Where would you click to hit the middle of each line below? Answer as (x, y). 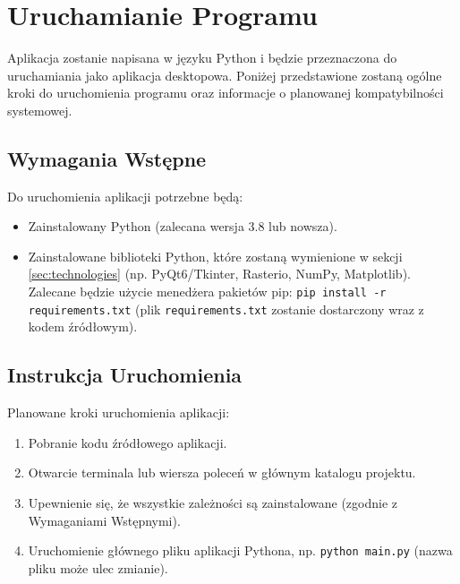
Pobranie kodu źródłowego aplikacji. (128, 442)
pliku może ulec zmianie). (98, 567)
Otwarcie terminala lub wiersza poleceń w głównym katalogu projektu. (222, 472)
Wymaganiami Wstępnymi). (104, 520)
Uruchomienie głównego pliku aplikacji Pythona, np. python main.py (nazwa (240, 550)
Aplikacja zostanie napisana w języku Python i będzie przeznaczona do (202, 58)
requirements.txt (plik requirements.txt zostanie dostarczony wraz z (226, 309)
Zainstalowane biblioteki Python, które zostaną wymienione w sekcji (215, 256)
